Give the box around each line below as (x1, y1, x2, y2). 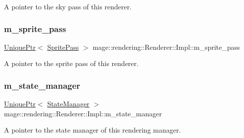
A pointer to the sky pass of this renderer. (4, 1, 132, 11)
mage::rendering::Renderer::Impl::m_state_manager (4, 108, 162, 118)
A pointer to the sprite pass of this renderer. (4, 58, 139, 69)
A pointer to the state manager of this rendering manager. (4, 125, 181, 135)
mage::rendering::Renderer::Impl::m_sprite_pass (93, 41, 240, 52)
